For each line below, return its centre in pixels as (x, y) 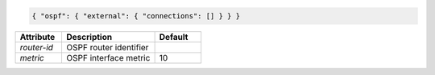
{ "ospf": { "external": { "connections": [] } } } (136, 16)
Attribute (37, 37)
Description (89, 37)
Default (174, 37)
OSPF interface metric (108, 57)
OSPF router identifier (108, 47)
